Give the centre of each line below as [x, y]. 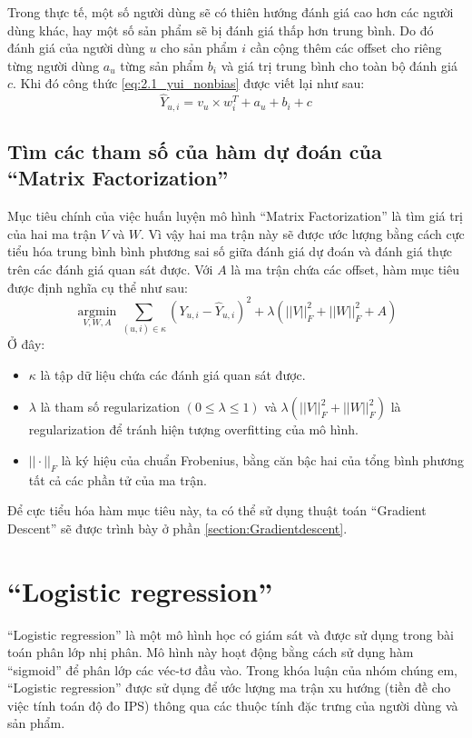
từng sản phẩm [162, 65]
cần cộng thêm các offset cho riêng [346, 48]
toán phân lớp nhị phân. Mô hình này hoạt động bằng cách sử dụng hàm [211, 652]
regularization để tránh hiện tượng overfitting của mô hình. [193, 429]
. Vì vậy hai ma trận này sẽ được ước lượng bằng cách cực [303, 233]
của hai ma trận [52, 233]
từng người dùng [54, 65]
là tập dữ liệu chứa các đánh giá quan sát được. [173, 374]
